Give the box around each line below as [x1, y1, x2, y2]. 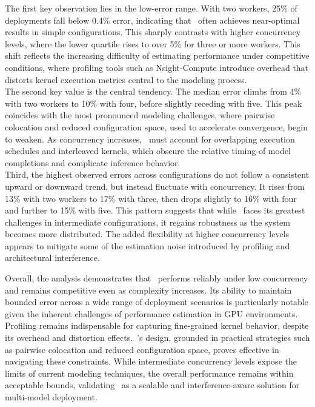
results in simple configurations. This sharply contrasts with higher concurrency [5, 25, 301, 38]
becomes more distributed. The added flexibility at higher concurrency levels [5, 227, 290, 240]
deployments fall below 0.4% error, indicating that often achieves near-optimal [5, 13, 300, 26]
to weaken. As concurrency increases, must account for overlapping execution [5, 132, 295, 145]
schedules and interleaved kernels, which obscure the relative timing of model [5, 144, 291, 157]
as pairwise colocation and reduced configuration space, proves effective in [5, 343, 279, 355]
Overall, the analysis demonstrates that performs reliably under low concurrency [5, 272, 308, 284]
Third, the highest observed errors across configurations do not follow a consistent [5, 168, 310, 181]
